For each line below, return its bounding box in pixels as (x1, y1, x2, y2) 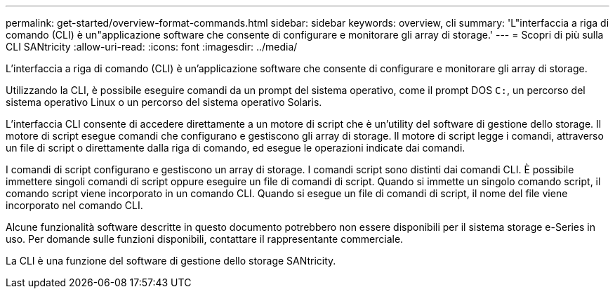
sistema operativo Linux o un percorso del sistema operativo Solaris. (6, 96, 322, 108)
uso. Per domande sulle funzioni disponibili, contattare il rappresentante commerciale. (6, 233, 404, 245)
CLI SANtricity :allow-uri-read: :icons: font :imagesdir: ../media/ (6, 41, 298, 53)
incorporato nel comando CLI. (6, 199, 143, 211)
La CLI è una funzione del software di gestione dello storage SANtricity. (6, 255, 336, 267)
